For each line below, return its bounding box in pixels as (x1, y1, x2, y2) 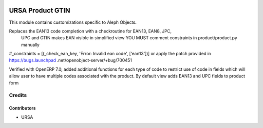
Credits (9, 92, 27, 99)
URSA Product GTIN (9, 6, 71, 15)
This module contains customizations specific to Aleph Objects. (9, 19, 137, 25)
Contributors (9, 105, 36, 111)
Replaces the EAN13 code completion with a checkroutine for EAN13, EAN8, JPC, (9, 28, 172, 34)
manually (21, 42, 40, 48)
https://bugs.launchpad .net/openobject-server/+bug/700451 (9, 57, 132, 63)
